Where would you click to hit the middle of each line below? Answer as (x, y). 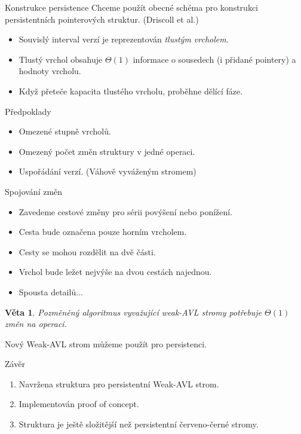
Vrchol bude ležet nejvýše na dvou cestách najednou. (115, 272)
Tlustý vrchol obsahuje (61, 59)
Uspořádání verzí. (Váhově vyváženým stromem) (107, 171)
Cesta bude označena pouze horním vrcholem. (103, 232)
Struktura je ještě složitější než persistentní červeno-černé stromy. (139, 424)
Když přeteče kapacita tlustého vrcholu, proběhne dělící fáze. (131, 91)
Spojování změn (34, 191)
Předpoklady (28, 111)
